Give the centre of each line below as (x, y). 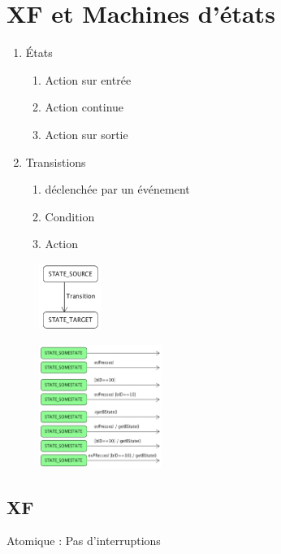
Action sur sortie (86, 134)
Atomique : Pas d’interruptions (84, 541)
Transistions (56, 161)
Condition (70, 216)
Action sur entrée (88, 79)
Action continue (84, 107)
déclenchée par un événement (117, 189)
